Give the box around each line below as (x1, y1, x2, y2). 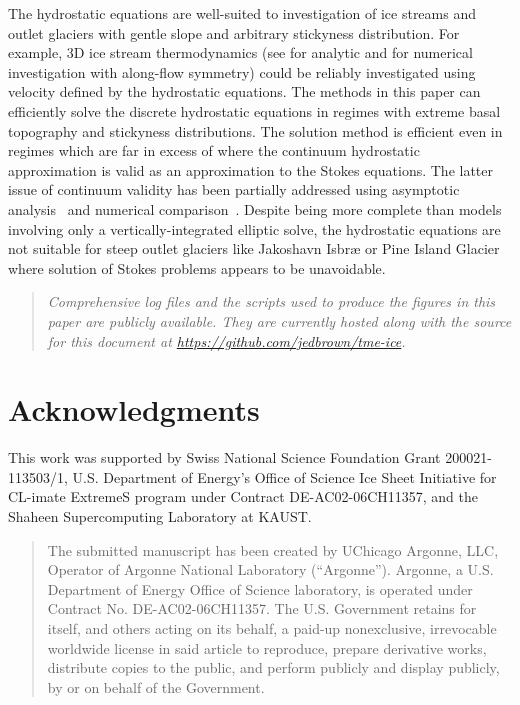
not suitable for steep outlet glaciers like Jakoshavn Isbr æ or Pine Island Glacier (8, 238, 500, 259)
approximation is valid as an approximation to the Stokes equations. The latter (8, 159, 494, 180)
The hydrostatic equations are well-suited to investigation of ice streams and (8, 3, 476, 23)
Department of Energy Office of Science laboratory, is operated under (47, 578, 473, 599)
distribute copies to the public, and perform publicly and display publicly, (47, 657, 500, 678)
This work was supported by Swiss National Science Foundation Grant (8, 447, 441, 468)
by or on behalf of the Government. (47, 676, 265, 697)
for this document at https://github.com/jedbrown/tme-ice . (47, 330, 406, 351)
